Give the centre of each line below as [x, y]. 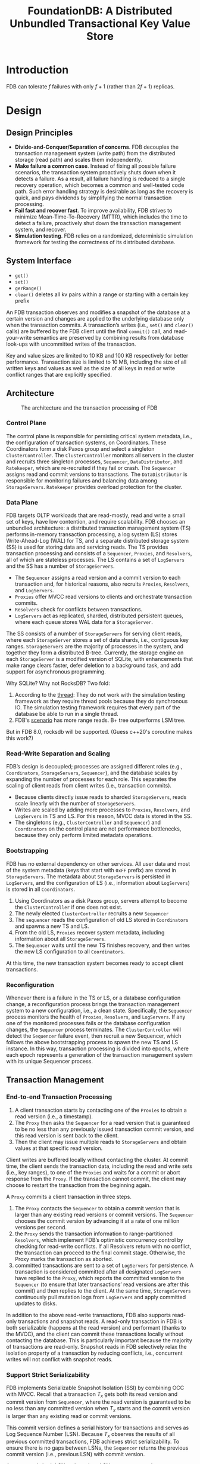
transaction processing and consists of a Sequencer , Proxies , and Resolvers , [99, 553]
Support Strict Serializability [48, 1374]
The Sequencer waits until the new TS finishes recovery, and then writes [102, 945]
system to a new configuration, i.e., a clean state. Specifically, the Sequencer [99, 1011]
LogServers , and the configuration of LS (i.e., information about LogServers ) [98, 882]
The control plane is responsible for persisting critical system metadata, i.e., [99, 436]
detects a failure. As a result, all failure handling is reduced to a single [100, 179]
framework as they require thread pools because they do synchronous [101, 701]
